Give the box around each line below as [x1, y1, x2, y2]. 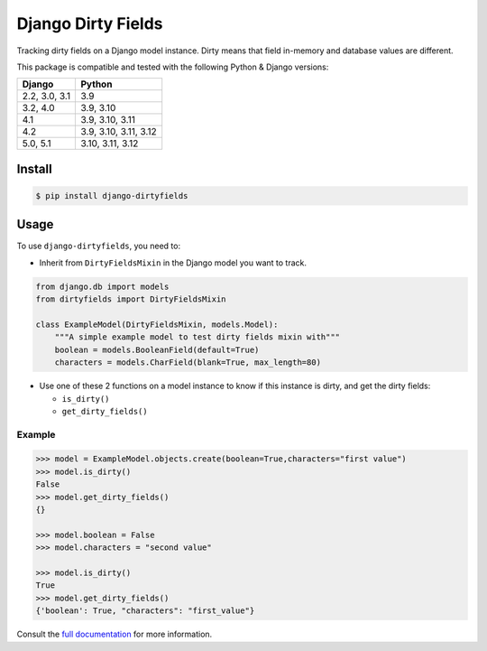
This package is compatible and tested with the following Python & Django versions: [16, 61, 329, 72]
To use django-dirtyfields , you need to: [16, 240, 180, 252]
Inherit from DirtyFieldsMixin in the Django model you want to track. [39, 257, 307, 268]
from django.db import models [35, 281, 170, 292]
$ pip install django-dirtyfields [35, 191, 188, 200]
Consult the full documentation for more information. [16, 628, 213, 640]
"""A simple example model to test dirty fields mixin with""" [54, 332, 341, 342]
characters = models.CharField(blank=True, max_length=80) [54, 358, 322, 367]
